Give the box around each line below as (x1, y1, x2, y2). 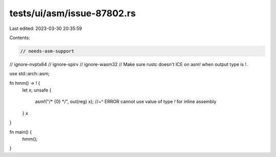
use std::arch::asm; (9, 71, 50, 77)
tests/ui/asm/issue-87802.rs (9, 8, 136, 19)
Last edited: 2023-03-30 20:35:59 (9, 25, 82, 32)
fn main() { (9, 129, 32, 135)
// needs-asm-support (20, 48, 75, 54)
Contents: (9, 35, 30, 41)
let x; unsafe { (22, 87, 52, 93)
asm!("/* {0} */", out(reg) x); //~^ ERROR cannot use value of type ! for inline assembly (35, 99, 217, 105)
